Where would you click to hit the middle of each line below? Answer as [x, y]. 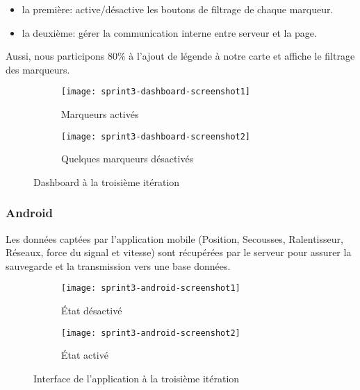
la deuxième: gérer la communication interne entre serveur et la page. [169, 32]
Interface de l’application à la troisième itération [137, 378]
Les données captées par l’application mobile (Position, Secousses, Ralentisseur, [174, 238]
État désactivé [92, 311]
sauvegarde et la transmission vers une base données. [118, 265]
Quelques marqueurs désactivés [128, 159]
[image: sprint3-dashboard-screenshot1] [156, 92]
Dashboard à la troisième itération [107, 181]
